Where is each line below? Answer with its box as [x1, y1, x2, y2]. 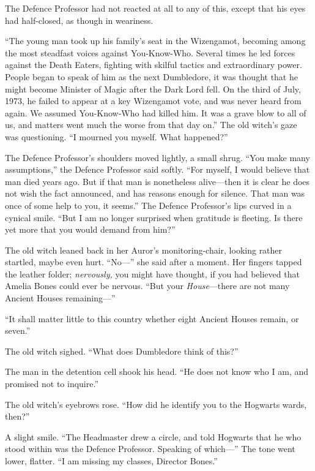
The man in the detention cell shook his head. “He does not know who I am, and [5, 365, 309, 378]
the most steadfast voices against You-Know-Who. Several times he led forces [5, 46, 295, 59]
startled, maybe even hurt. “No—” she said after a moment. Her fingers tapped [5, 255, 302, 268]
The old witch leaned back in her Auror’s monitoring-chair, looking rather [5, 243, 283, 256]
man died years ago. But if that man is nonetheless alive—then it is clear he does [5, 175, 310, 187]
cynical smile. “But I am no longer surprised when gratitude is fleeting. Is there [5, 211, 303, 224]
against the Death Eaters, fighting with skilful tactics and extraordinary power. [5, 58, 302, 71]
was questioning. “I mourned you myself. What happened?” [5, 130, 228, 143]
